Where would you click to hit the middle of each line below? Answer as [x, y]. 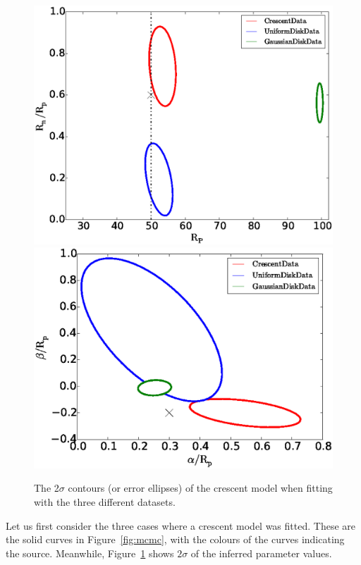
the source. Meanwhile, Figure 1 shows [90, 553]
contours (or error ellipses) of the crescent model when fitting [200, 488]
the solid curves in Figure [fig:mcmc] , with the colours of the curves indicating [175, 539]
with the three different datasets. [105, 501]
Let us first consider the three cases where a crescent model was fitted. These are [180, 525]
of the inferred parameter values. [261, 553]
